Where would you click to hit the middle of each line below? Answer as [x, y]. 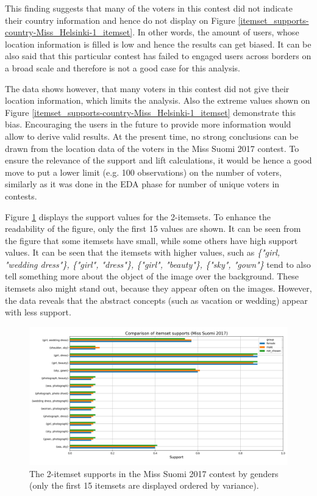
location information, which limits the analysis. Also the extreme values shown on [158, 100]
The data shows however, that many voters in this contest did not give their [147, 88]
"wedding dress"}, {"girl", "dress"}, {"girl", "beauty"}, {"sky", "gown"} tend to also [158, 264]
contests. [21, 196]
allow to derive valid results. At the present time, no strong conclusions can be [152, 136]
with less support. [38, 312]
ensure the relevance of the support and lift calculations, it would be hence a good [158, 160]
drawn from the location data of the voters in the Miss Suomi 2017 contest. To [152, 148]
